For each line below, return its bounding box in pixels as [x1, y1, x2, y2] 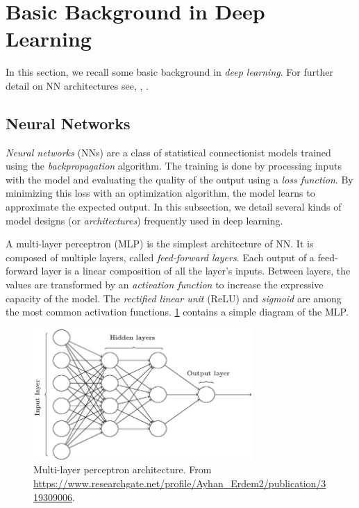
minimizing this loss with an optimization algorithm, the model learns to [6, 186, 315, 200]
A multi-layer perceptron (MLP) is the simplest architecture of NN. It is [6, 236, 314, 251]
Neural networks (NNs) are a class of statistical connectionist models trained [6, 145, 331, 159]
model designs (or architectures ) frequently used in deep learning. [6, 213, 283, 227]
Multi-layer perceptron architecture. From [33, 462, 212, 477]
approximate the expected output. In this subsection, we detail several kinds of [6, 199, 342, 214]
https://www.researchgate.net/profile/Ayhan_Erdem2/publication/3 [33, 475, 326, 490]
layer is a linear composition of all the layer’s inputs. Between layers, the [41, 263, 351, 278]
